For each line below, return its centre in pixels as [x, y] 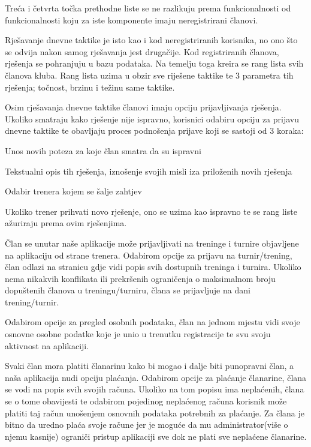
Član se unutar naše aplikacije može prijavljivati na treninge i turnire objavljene [152, 243]
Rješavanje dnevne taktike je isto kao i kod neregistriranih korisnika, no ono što [151, 40]
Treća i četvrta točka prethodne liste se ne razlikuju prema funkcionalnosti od [148, 8]
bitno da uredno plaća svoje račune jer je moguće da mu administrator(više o [147, 424]
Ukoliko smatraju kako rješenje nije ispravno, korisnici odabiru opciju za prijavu [152, 118]
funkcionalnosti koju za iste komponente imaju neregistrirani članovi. [132, 19]
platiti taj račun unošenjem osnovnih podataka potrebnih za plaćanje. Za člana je [155, 412]
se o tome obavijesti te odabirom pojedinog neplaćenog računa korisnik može [146, 401]
